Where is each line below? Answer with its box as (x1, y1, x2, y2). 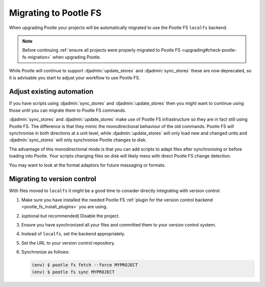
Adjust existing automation (9, 88, 94, 96)
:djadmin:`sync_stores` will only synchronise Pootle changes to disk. (9, 137, 147, 143)
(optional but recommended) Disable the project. (21, 213, 120, 219)
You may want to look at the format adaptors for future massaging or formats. (9, 162, 166, 168)
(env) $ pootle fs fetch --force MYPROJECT (31, 262, 138, 268)
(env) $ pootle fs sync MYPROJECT (31, 269, 115, 275)
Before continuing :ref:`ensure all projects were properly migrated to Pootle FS (22, 47, 181, 53)
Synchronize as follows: (21, 249, 70, 255)
